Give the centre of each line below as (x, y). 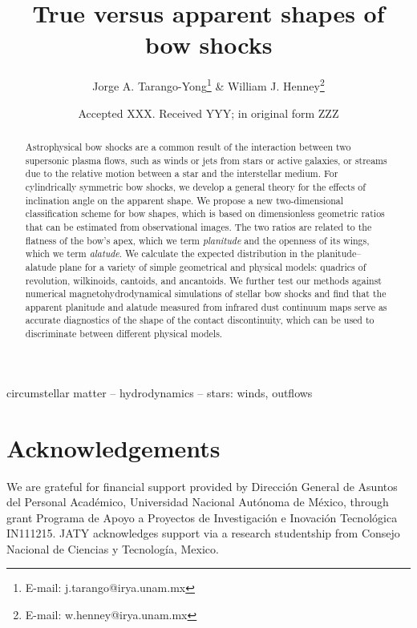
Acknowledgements (113, 447)
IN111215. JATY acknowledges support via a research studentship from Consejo (203, 533)
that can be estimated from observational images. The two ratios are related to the (198, 226)
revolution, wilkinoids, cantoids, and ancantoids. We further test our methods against (203, 280)
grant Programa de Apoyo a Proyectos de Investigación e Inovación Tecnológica (202, 517)
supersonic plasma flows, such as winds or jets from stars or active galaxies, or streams (206, 160)
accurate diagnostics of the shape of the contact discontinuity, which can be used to (200, 320)
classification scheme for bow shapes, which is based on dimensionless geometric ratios (205, 213)
